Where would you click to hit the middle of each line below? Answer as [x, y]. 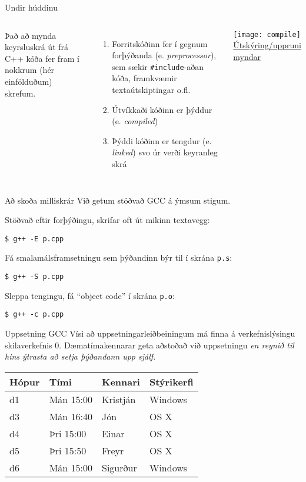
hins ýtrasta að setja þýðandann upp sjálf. [80, 356]
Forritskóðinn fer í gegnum [160, 43]
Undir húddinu [31, 7]
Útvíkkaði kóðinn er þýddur [162, 109]
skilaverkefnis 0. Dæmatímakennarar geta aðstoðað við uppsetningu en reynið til [149, 345]
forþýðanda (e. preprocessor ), [164, 55]
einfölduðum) [29, 81]
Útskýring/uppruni [267, 45]
